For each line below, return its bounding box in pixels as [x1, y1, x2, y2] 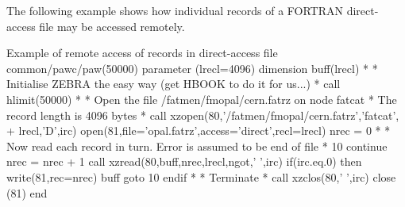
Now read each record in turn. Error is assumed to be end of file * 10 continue [6, 137, 388, 154]
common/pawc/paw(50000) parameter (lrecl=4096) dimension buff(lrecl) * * [6, 59, 378, 76]
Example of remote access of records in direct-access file [6, 44, 278, 61]
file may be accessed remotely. [39, 17, 185, 34]
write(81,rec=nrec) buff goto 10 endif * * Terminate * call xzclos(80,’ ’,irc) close [6, 168, 396, 185]
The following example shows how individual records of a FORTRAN [6, 2, 344, 18]
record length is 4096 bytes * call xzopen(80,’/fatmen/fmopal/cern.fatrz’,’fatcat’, [6, 106, 399, 123]
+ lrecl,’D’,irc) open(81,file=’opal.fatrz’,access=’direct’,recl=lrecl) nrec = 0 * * [6, 122, 391, 139]
